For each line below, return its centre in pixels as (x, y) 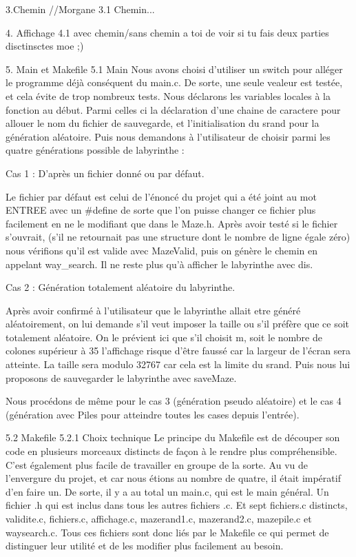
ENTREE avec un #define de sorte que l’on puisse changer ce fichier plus (161, 210)
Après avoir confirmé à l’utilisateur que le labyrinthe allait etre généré (153, 310)
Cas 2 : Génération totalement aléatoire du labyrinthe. (121, 287)
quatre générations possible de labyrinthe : (95, 150)
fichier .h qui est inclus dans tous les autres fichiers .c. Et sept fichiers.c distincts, (177, 505)
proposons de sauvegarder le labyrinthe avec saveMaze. (121, 377)
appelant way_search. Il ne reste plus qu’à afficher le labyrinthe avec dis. (159, 264)
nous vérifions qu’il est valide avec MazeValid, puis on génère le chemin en (162, 250)
